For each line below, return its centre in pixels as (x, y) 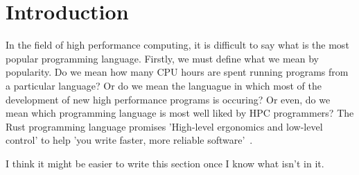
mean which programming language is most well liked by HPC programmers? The (180, 113)
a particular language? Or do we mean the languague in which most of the (164, 85)
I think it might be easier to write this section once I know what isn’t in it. (165, 163)
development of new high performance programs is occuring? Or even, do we (168, 99)
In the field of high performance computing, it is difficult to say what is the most (177, 45)
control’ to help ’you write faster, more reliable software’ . (129, 140)
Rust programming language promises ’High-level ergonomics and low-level (164, 126)
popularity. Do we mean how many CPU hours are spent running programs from (177, 72)
